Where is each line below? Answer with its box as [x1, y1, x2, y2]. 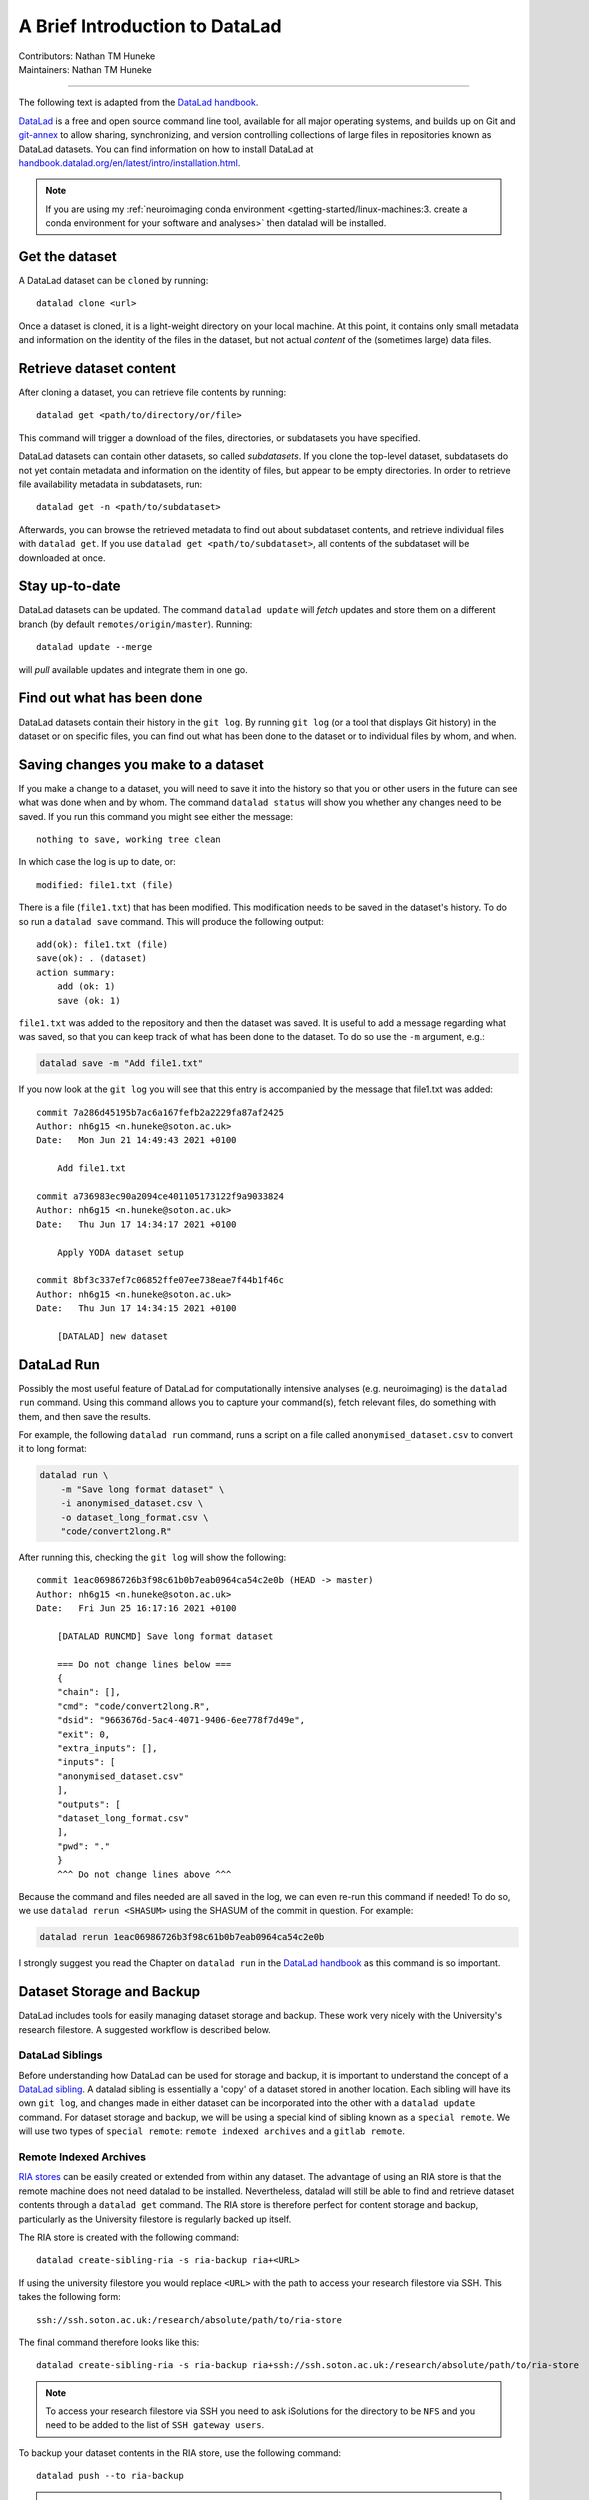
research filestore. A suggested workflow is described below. [18, 2023, 272, 2035]
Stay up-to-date [18, 578, 121, 595]
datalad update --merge [36, 641, 153, 653]
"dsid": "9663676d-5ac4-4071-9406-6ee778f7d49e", [56, 1715, 305, 1726]
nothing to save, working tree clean [36, 834, 222, 845]
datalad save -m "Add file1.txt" [39, 1058, 204, 1069]
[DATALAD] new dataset [56, 1330, 169, 1342]
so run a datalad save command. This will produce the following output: [18, 915, 324, 927]
